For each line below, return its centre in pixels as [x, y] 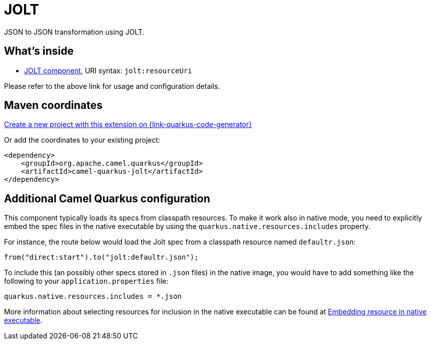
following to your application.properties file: [86, 281]
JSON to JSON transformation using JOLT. [74, 32]
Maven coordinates [53, 105]
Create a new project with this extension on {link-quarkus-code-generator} [128, 125]
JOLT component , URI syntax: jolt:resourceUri [108, 70]
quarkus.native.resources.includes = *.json [93, 297]
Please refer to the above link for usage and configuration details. [112, 86]
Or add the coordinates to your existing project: [82, 140]
